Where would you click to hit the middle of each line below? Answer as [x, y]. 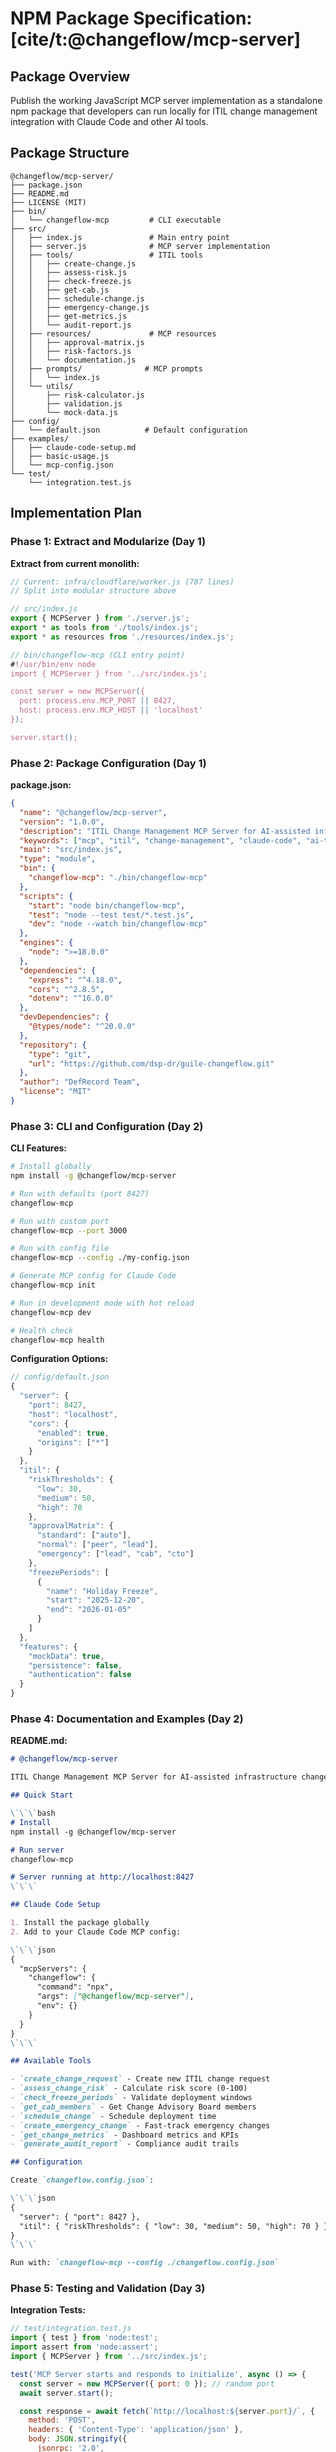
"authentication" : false [80, 1675]
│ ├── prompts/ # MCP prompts [106, 368]
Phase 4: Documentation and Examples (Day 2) [127, 1719]
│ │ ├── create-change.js [73, 263]
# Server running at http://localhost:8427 [102, 1877]
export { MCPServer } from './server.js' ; [100, 618]
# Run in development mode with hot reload [102, 1303]
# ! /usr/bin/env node [53, 664]
